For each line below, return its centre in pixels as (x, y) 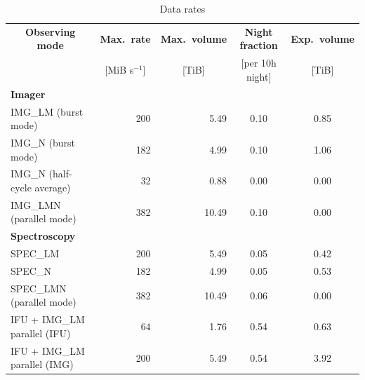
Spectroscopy (43, 236)
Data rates (182, 8)
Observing (51, 31)
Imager (28, 94)
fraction (259, 45)
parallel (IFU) (41, 333)
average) (53, 188)
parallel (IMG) (42, 364)
